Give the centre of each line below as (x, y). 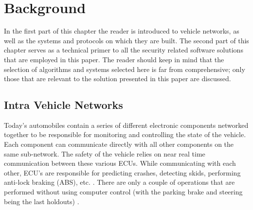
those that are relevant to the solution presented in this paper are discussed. (117, 79)
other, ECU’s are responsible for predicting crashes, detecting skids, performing (122, 172)
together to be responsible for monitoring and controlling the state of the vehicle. (125, 134)
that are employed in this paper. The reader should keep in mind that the (114, 59)
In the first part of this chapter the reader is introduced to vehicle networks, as (122, 31)
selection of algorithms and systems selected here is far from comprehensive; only (125, 69)
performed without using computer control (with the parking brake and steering (123, 192)
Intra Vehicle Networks (63, 105)
